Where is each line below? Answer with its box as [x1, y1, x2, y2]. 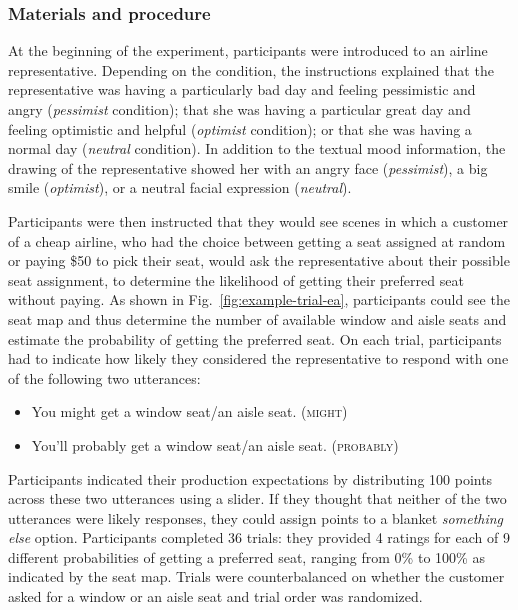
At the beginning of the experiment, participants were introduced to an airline [8, 40, 488, 61]
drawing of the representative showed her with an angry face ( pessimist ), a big [8, 157, 488, 178]
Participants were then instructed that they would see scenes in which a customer [8, 210, 509, 231]
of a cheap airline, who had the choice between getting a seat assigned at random [8, 230, 506, 251]
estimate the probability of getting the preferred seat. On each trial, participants [8, 328, 502, 349]
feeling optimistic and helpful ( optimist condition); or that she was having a [8, 118, 472, 139]
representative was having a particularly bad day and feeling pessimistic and [8, 79, 476, 100]
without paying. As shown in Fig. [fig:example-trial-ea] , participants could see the [8, 289, 510, 310]
